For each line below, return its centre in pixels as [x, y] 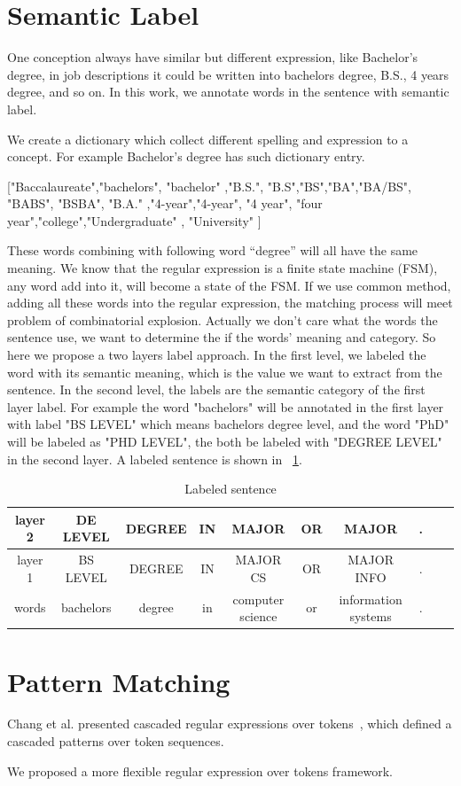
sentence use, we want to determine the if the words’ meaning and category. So [222, 337]
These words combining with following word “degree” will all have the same [213, 250]
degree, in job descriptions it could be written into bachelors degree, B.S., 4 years [228, 74]
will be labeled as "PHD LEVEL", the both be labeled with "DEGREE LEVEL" [225, 441]
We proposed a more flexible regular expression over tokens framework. [200, 770]
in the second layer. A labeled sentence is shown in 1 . [155, 459]
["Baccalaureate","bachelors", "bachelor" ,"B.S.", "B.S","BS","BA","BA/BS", [209, 186]
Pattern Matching [119, 681]
